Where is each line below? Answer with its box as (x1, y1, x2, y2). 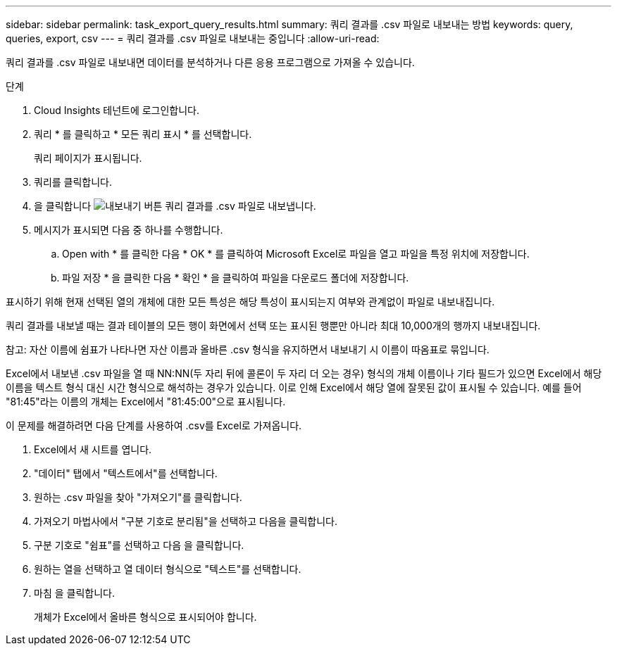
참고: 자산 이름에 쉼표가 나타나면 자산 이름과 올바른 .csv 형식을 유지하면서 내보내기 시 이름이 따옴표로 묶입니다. (6, 343, 490, 355)
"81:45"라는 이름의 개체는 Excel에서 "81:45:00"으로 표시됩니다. (6, 396, 286, 407)
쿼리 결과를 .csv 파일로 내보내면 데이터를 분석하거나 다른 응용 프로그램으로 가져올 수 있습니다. (6, 56, 415, 68)
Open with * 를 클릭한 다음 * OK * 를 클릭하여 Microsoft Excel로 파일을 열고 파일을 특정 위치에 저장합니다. (62, 248, 530, 260)
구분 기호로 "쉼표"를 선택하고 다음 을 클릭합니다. (34, 539, 244, 551)
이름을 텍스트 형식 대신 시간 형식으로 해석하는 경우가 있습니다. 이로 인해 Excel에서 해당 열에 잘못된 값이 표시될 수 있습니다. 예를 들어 (6, 381, 582, 393)
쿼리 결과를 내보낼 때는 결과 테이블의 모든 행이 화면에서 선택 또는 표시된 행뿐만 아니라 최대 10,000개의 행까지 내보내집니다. (6, 320, 541, 331)
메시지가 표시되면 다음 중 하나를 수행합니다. (34, 224, 223, 236)
